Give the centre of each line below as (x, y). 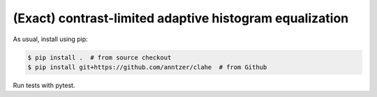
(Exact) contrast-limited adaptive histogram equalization (181, 18)
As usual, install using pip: (50, 39)
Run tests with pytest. (44, 85)
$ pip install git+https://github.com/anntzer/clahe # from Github (147, 67)
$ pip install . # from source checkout (99, 57)
